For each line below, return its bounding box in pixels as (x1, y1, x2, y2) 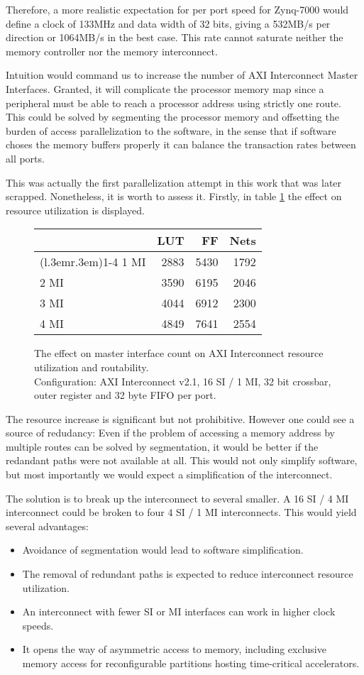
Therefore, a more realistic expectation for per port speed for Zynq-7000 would (6, 2, 349, 16)
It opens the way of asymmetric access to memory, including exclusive (22, 642, 326, 657)
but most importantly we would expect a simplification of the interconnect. (6, 467, 333, 482)
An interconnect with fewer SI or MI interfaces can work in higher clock (22, 604, 336, 619)
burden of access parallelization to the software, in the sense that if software (6, 123, 336, 138)
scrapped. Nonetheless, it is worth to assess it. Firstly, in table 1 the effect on (6, 189, 342, 204)
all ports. (6, 150, 45, 165)
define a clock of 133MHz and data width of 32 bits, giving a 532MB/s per (6, 16, 331, 31)
